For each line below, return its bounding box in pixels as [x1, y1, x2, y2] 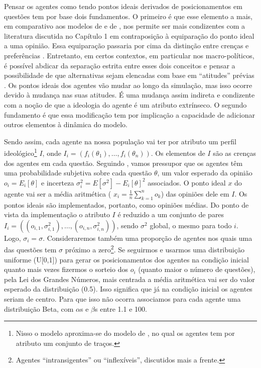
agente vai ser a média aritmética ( [4, 188, 111, 199]
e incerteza [41, 177, 74, 188]
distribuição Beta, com [4, 303, 74, 314]
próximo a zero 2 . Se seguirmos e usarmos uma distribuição [65, 243, 244, 254]
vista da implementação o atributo [4, 209, 110, 220]
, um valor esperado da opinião [157, 167, 252, 178]
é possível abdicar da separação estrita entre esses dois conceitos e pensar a [4, 60, 235, 70]
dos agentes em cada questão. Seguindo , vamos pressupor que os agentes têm [4, 157, 243, 168]
